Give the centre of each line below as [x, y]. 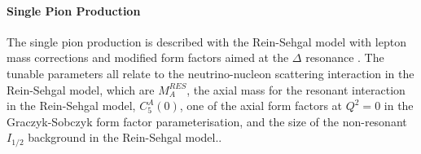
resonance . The [345, 57]
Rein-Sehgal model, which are [81, 89]
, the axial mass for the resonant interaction [296, 89]
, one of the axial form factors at [261, 106]
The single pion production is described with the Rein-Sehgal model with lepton [206, 41]
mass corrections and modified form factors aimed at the [148, 57]
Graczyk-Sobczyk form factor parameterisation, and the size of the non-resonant [207, 121]
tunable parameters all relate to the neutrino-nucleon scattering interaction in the [210, 73]
